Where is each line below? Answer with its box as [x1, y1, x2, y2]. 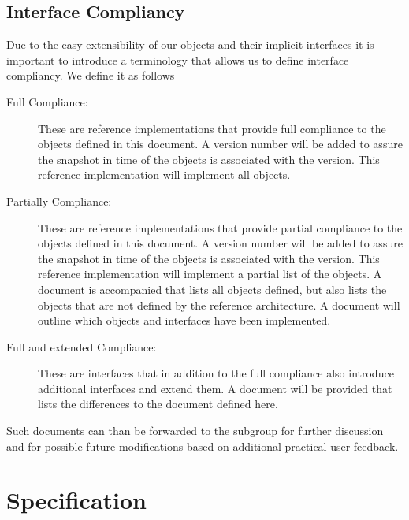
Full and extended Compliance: [6, 338, 157, 355]
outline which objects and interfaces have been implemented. [38, 312, 331, 329]
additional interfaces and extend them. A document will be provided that [38, 380, 392, 396]
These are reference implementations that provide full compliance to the [38, 120, 386, 136]
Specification [6, 484, 147, 516]
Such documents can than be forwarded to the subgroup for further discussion [6, 422, 384, 439]
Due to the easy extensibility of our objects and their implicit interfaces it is [6, 36, 374, 53]
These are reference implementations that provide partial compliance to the [38, 219, 403, 236]
